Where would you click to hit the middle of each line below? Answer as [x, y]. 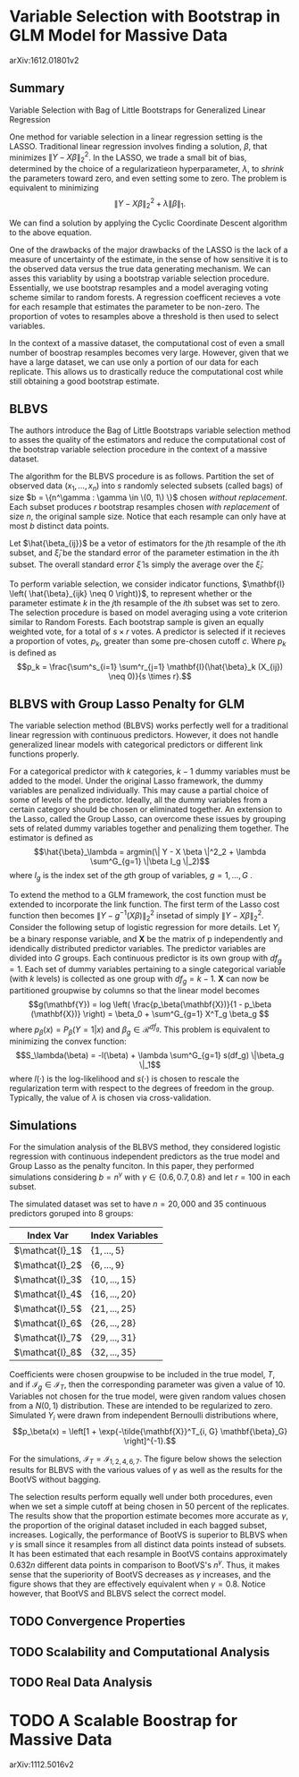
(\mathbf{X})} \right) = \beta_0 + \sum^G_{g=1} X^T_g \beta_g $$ [150, 1014]
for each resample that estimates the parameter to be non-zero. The [135, 307]
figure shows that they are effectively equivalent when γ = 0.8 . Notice [137, 1584]
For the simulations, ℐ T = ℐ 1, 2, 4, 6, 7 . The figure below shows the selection [146, 1460]
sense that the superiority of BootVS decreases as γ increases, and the [140, 1575]
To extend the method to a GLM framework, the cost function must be [138, 895]
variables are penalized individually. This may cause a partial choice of [139, 791]
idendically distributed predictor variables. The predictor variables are [137, 948]
